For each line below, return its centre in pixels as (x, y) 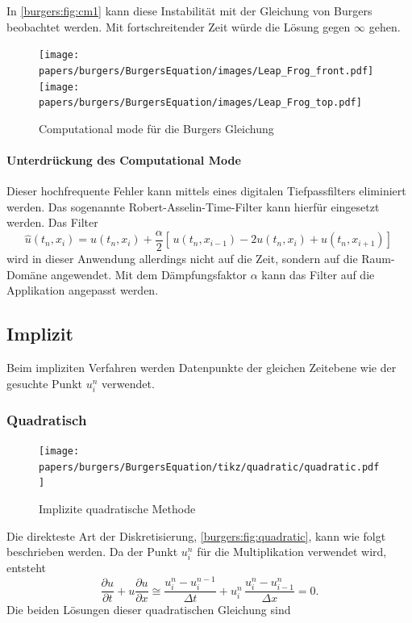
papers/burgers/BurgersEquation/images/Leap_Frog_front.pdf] (206, 71)
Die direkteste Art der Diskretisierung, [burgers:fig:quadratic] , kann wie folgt (196, 535)
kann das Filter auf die (318, 274)
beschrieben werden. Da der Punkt (92, 552)
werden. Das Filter (52, 222)
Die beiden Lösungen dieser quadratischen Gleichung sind (149, 610)
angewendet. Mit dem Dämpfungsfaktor (149, 274)
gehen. (385, 26)
